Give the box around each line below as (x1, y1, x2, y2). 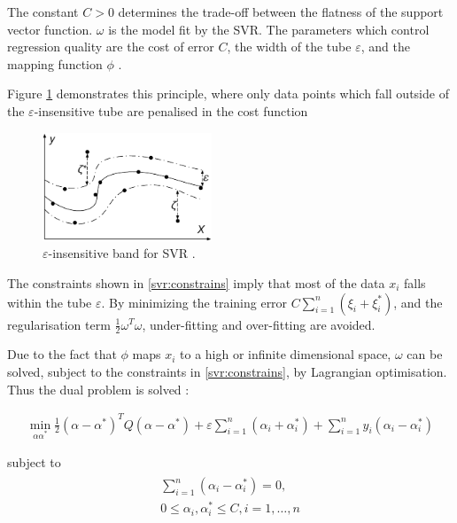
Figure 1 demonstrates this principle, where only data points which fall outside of (7, 84, 449, 103)
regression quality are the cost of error (7, 37, 214, 56)
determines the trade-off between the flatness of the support (118, 3, 444, 20)
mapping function (7, 54, 103, 73)
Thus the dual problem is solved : (7, 379, 190, 398)
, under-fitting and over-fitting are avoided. (142, 315, 376, 333)
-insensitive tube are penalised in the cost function (34, 101, 308, 120)
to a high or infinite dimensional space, (180, 345, 391, 363)
